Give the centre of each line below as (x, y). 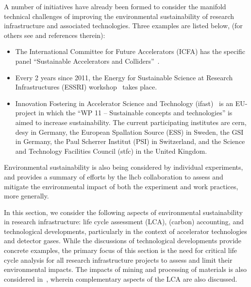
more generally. (26, 196)
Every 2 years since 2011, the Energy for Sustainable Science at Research (124, 77)
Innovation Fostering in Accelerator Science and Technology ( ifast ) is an (124, 103)
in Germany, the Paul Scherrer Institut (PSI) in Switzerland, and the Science (130, 141)
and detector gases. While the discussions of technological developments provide (123, 241)
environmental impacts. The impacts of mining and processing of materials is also (125, 269)
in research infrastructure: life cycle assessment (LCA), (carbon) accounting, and (124, 222)
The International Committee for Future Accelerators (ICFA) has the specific (130, 51)
